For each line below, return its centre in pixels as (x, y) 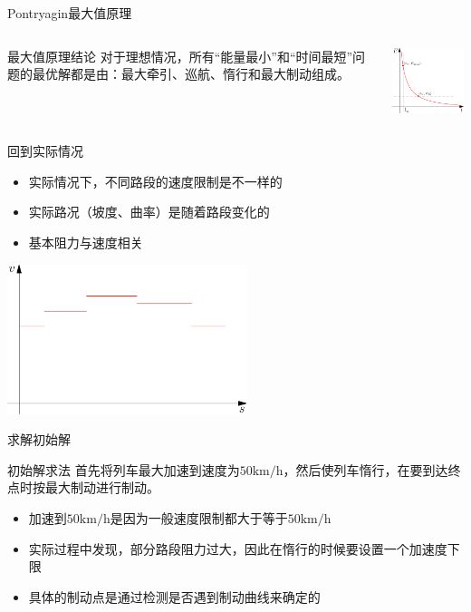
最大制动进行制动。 (102, 487)
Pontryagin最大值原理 (70, 13)
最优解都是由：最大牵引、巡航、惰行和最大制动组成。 (191, 74)
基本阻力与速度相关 (86, 243)
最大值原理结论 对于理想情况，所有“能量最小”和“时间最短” (180, 56)
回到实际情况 (45, 151)
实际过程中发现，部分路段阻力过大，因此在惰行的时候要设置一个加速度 (238, 548)
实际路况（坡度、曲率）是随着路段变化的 (149, 212)
